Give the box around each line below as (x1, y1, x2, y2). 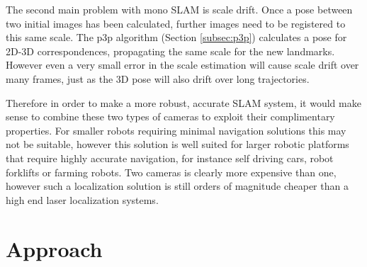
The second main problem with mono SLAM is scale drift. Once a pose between (6, 2, 353, 16)
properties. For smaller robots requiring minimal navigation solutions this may (6, 123, 346, 137)
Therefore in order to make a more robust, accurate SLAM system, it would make (6, 95, 361, 110)
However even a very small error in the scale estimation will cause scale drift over (6, 57, 359, 72)
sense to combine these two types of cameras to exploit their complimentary (6, 109, 335, 124)
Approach (6, 234, 103, 263)
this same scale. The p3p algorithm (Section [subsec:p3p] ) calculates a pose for (6, 30, 347, 45)
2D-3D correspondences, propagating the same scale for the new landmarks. (6, 43, 335, 58)
